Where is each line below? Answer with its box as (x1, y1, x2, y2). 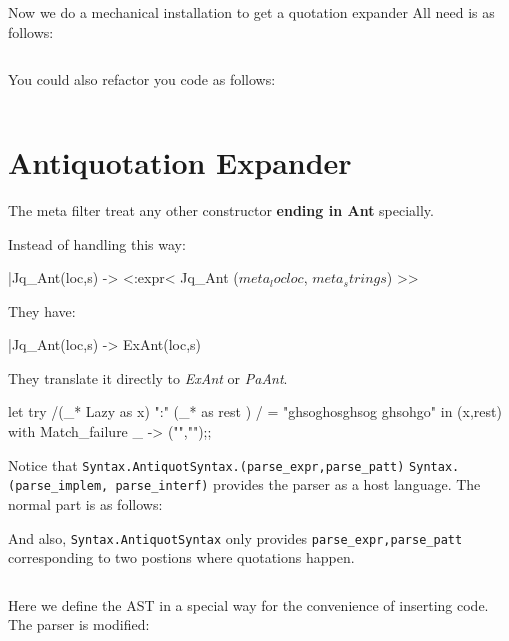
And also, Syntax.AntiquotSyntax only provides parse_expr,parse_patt (8, 527, 463, 548)
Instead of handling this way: (8, 233, 186, 254)
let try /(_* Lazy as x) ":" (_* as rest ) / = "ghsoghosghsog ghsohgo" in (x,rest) (8, 401, 502, 422)
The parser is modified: (8, 614, 150, 635)
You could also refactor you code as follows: (8, 69, 276, 90)
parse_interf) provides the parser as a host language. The (115, 474, 481, 495)
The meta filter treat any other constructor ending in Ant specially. (8, 199, 434, 220)
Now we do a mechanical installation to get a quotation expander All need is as (8, 2, 495, 22)
